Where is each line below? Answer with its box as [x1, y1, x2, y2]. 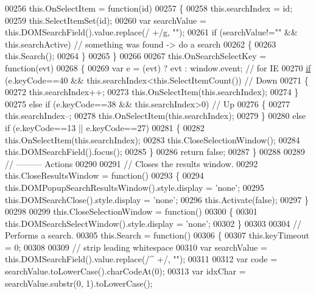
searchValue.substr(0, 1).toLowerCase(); [5, 276, 153, 289]
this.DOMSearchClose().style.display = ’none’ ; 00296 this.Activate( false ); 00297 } [5, 193, 309, 206]
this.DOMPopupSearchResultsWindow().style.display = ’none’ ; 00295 [5, 181, 264, 193]
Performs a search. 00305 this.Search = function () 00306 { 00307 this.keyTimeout [5, 229, 310, 242]
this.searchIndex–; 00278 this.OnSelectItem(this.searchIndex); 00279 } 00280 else [5, 109, 306, 122]
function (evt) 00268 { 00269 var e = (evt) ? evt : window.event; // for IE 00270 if [5, 61, 311, 74]
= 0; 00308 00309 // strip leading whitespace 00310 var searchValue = [5, 240, 267, 253]
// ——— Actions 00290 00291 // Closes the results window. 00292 [5, 157, 258, 170]
